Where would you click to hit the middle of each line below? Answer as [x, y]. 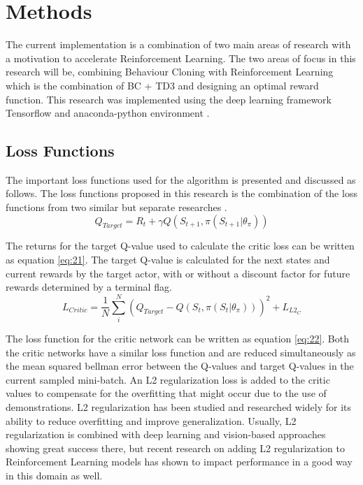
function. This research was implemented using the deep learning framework [169, 99]
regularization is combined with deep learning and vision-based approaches [166, 434]
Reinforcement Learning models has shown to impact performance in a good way [179, 462]
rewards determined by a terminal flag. [89, 287]
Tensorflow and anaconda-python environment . [108, 113]
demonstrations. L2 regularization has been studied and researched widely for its [179, 406]
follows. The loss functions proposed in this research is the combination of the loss [181, 193]
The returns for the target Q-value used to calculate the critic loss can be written [180, 246]
